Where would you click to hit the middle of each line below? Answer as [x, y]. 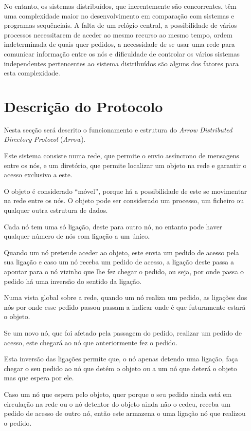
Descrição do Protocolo [83, 106]
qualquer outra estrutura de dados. [56, 210]
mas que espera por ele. [39, 378]
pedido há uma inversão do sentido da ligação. [73, 281]
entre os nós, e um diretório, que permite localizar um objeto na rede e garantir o [125, 165]
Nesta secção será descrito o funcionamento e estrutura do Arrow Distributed [118, 129]
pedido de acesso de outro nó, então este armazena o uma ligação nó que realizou [125, 413]
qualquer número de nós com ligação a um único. [77, 236]
